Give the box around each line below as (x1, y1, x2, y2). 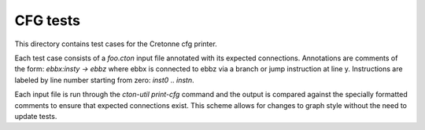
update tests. (14, 111, 57, 121)
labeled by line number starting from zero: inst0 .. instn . (14, 75, 194, 85)
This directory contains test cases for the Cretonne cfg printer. (14, 39, 218, 49)
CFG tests (14, 12, 80, 29)
